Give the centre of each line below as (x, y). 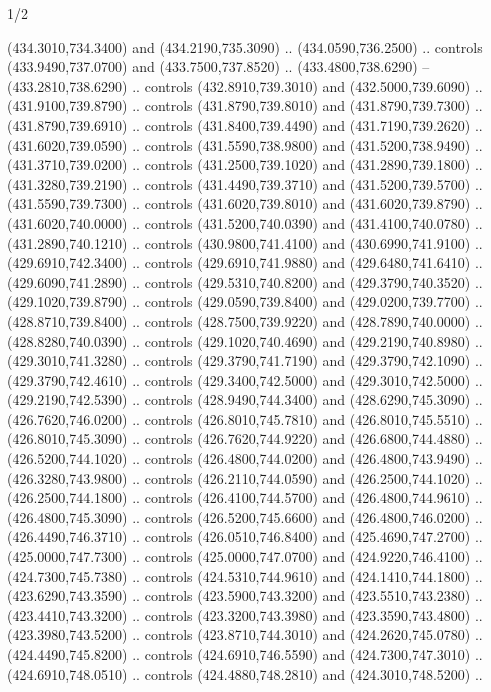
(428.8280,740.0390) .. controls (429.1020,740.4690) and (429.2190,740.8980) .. (245, 340)
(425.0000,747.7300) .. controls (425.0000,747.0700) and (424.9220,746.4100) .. (245, 556)
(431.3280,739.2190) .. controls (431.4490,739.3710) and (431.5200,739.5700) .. (245, 183)
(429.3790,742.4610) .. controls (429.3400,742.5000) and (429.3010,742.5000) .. (245, 379)
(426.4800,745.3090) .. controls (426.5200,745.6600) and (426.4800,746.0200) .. (245, 516)
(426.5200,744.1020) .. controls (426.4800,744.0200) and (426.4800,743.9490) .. (245, 458)
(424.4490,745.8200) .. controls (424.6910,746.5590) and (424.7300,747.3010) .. (245, 654)
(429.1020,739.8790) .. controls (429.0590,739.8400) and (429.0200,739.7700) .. (245, 301)
